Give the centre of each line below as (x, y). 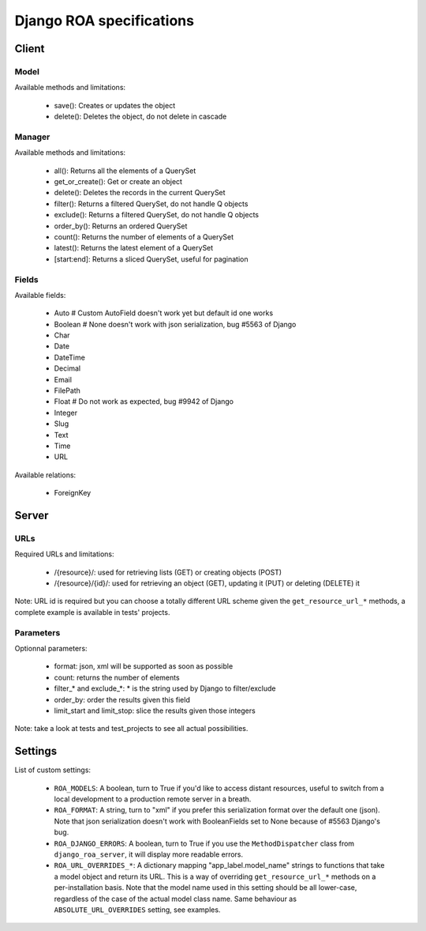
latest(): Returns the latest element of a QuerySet (134, 248)
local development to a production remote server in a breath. (153, 799)
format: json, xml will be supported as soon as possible (144, 666)
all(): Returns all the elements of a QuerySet (125, 171)
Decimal (67, 368)
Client (30, 49)
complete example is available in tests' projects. (92, 612)
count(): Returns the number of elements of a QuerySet (144, 236)
